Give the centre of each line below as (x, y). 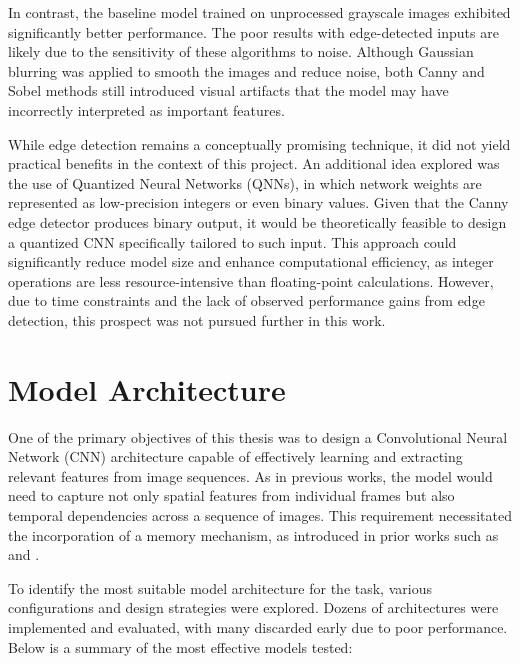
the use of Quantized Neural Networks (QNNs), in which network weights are (245, 182)
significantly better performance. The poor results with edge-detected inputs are (253, 31)
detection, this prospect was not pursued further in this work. (197, 319)
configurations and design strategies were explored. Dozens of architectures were (253, 607)
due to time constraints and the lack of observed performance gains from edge (246, 300)
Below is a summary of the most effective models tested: (180, 646)
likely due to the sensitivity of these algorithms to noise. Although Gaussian (241, 51)
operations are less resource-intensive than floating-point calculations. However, (251, 280)
